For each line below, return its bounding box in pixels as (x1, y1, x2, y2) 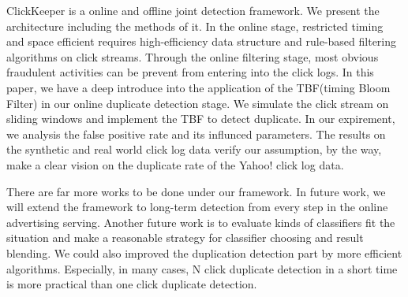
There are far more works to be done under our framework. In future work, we (6, 183, 386, 199)
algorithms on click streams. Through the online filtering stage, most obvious (6, 48, 379, 65)
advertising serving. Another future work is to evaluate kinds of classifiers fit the (6, 213, 395, 230)
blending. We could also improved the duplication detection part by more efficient (6, 244, 402, 261)
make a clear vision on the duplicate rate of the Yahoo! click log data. (6, 156, 344, 173)
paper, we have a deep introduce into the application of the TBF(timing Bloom (6, 79, 391, 95)
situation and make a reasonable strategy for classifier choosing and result (6, 229, 364, 246)
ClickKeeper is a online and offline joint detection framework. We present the (6, 2, 380, 18)
